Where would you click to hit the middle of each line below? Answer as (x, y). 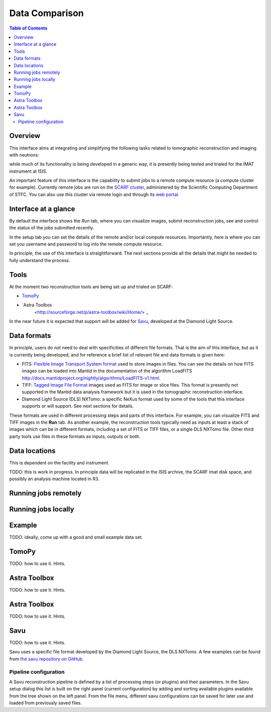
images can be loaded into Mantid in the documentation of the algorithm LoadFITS (107, 371)
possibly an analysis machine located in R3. (54, 479)
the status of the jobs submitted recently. (52, 228)
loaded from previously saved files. (46, 703)
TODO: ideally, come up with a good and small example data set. (76, 537)
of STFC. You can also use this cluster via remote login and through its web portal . (94, 194)
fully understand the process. (40, 260)
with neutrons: (24, 155)
